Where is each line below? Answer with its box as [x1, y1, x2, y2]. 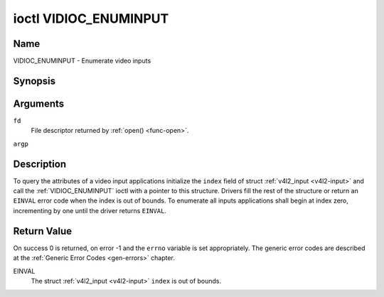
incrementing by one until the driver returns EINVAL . [13, 206, 167, 215]
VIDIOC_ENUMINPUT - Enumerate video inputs [13, 57, 151, 65]
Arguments [13, 97, 65, 109]
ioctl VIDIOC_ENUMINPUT [13, 11, 169, 26]
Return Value [13, 225, 73, 237]
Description [13, 158, 67, 170]
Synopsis [13, 75, 56, 87]
